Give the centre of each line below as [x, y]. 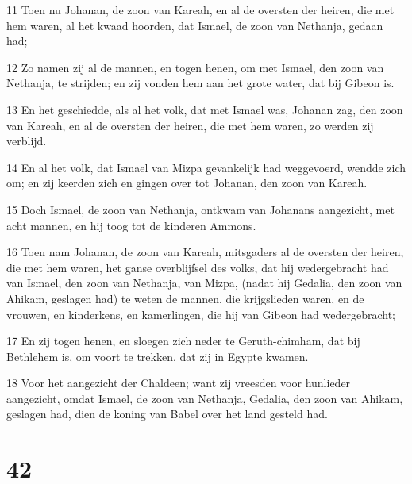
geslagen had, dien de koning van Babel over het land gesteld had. [167, 414]
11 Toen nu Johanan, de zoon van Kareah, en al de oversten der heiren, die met [200, 10]
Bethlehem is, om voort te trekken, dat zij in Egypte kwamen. [158, 356]
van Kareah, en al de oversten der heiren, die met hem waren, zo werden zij [190, 125]
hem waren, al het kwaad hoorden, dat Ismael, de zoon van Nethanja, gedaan [195, 25]
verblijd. [27, 141]
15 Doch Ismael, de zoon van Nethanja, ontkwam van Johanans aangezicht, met [200, 209]
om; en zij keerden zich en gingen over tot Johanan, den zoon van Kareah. [187, 183]
